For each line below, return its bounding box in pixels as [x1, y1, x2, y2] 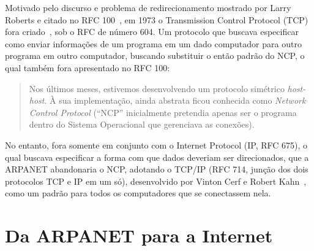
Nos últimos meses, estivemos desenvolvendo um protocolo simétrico [29, 82, 285, 95]
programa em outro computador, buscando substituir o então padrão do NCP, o [5, 49, 305, 62]
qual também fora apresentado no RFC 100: [5, 61, 170, 74]
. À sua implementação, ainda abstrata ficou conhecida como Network [44, 94, 306, 107]
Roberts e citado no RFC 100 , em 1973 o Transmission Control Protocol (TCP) [5, 13, 308, 26]
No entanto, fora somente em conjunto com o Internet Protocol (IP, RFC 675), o [5, 138, 308, 151]
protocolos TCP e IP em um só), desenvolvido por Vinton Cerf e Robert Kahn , [5, 174, 307, 187]
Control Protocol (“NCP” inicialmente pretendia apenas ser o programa [29, 106, 297, 118]
